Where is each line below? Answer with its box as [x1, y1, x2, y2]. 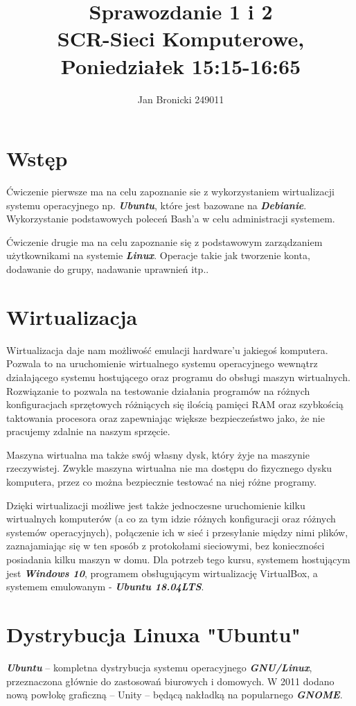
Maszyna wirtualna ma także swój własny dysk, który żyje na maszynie [6, 447, 310, 461]
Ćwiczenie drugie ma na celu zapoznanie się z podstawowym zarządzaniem [6, 234, 323, 249]
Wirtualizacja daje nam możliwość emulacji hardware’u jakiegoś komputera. [6, 342, 328, 357]
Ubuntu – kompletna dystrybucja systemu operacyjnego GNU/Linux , [6, 660, 312, 674]
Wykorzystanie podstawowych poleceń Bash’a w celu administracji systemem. [6, 211, 335, 226]
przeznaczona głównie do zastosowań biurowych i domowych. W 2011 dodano [6, 673, 335, 688]
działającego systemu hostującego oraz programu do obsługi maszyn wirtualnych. [6, 369, 350, 384]
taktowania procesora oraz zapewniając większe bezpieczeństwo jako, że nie [6, 410, 325, 425]
